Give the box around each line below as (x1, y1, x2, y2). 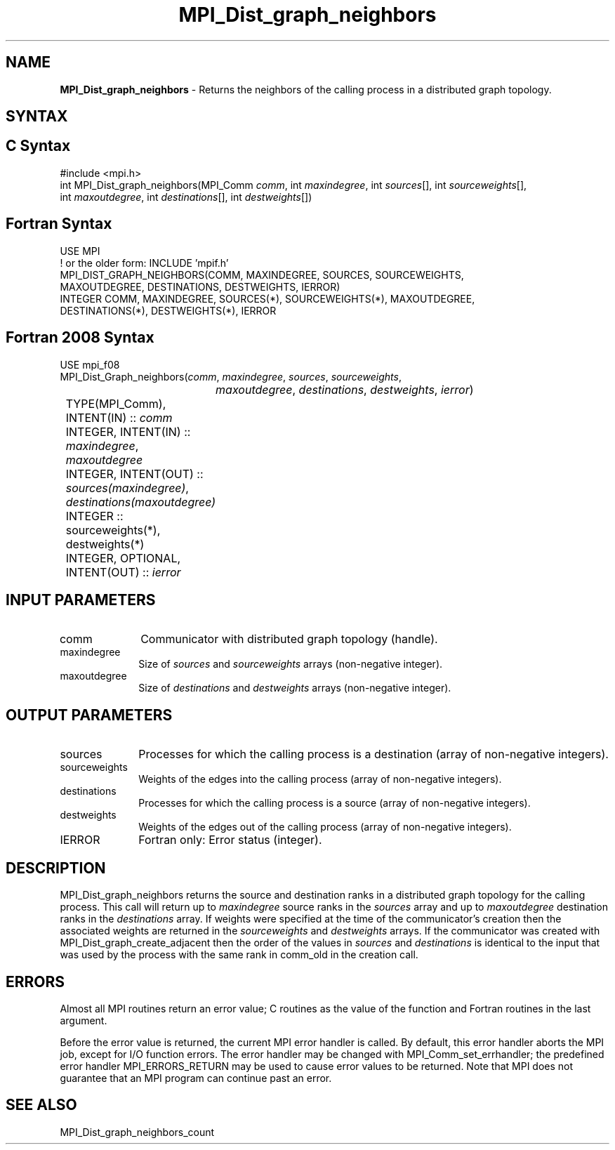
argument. (60, 1014, 107, 1026)
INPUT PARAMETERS (6, 590, 156, 609)
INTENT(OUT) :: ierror (65, 564, 181, 579)
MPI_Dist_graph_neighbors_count (60, 1125, 215, 1138)
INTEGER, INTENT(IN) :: (65, 424, 191, 439)
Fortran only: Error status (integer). (138, 833, 322, 847)
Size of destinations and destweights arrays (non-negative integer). (138, 682, 451, 694)
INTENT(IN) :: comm (65, 410, 173, 425)
